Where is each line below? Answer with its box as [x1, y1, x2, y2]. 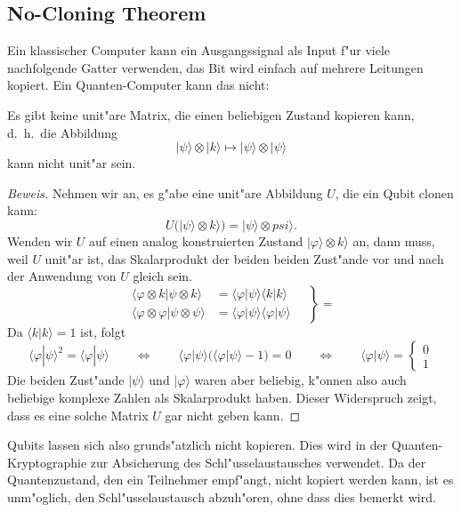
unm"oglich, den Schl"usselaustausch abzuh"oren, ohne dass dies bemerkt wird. [7, 487, 436, 506]
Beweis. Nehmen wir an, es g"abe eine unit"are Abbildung [7, 183, 323, 202]
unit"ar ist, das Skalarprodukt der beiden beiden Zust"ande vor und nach [44, 249, 444, 268]
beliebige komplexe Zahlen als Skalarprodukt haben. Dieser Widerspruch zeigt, [7, 388, 437, 406]
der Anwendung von [7, 267, 117, 285]
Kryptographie [7, 452, 87, 471]
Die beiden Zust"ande [7, 371, 125, 389]
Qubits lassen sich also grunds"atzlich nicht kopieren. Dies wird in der [7, 436, 388, 454]
